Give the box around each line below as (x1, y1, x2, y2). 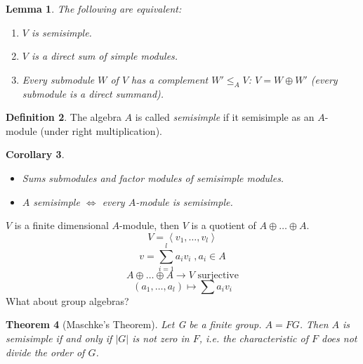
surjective (197, 270, 239, 280)
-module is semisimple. (136, 194, 233, 209)
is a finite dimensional (14, 218, 109, 233)
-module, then (119, 218, 180, 233)
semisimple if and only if (6, 331, 112, 346)
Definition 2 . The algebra (6, 110, 121, 124)
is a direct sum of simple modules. (31, 48, 178, 63)
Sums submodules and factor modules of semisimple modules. (22, 170, 284, 185)
